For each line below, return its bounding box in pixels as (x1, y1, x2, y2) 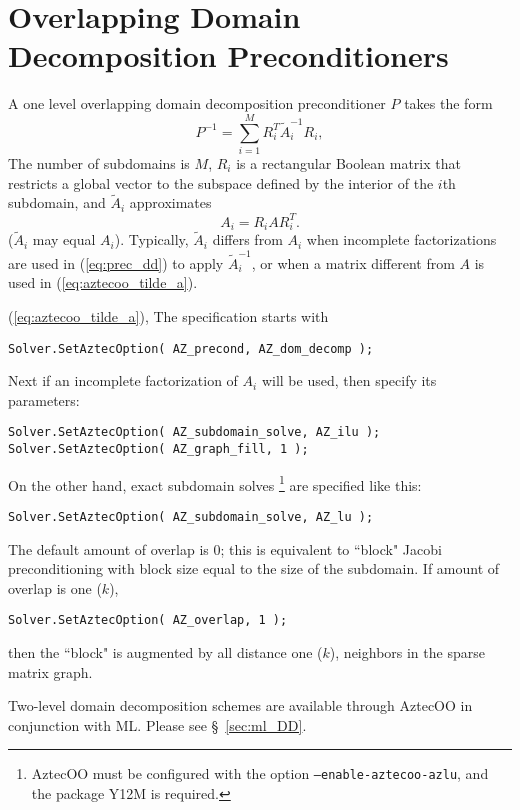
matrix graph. (8, 661, 93, 682)
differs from (212, 229, 283, 250)
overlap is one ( (8, 577, 102, 598)
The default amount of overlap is (8, 538, 209, 559)
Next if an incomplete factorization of (8, 370, 238, 391)
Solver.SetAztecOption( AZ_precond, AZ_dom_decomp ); (8, 341, 374, 356)
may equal (32, 229, 96, 250)
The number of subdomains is (8, 153, 190, 174)
